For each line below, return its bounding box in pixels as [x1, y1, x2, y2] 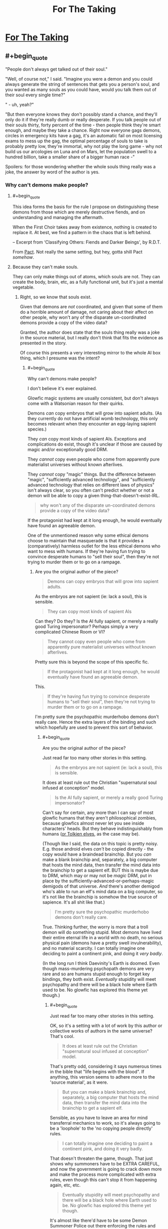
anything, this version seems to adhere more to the [50, 1074, 155, 1080]
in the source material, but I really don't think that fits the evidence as [20, 335, 163, 341]
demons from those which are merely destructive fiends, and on [12, 209, 145, 215]
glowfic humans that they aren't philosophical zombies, [42, 814, 157, 821]
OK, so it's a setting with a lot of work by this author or [50, 1022, 162, 1029]
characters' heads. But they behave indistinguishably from [42, 826, 163, 832]
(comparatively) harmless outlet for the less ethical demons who [27, 543, 160, 549]
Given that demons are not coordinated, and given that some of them [20, 304, 163, 310]
